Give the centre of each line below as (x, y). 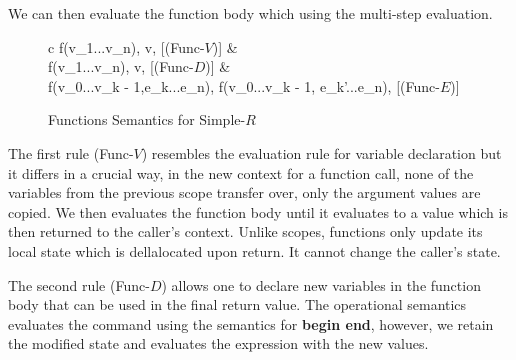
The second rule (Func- (79, 284)
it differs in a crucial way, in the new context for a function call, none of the (241, 172)
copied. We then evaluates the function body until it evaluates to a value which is (258, 211)
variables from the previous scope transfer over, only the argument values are (244, 192)
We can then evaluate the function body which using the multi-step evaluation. (250, 13)
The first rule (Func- (71, 152)
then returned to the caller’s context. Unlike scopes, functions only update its (245, 231)
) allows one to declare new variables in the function (321, 284)
